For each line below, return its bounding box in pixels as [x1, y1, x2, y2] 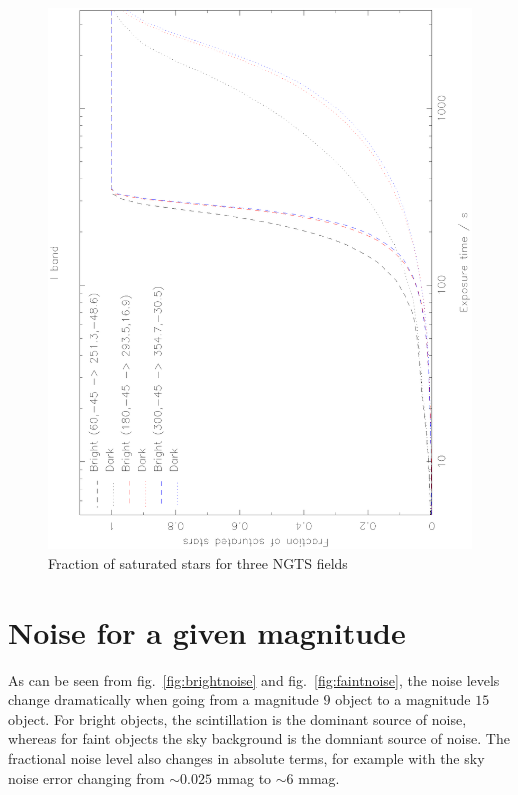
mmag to [216, 767, 272, 788]
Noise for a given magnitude [8, 611, 406, 652]
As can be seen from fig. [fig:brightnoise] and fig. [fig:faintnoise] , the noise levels [8, 669, 500, 690]
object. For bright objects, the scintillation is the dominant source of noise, [8, 708, 467, 729]
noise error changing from [8, 767, 165, 788]
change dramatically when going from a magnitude [8, 689, 319, 710]
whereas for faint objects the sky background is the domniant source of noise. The [8, 728, 510, 749]
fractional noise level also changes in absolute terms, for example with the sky [8, 748, 485, 769]
